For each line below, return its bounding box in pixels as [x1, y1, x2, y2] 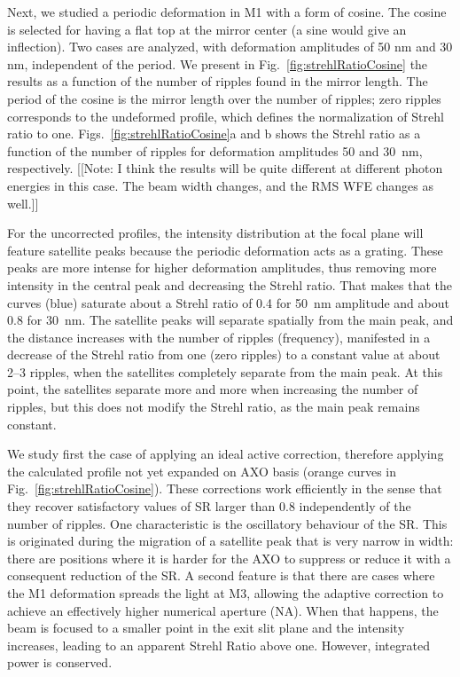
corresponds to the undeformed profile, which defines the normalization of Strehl [7, 106, 444, 125]
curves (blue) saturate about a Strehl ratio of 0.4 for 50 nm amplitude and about [7, 293, 449, 311]
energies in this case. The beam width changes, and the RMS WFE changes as [7, 176, 433, 194]
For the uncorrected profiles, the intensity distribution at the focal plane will [7, 224, 424, 242]
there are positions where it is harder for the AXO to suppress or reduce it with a [7, 548, 451, 567]
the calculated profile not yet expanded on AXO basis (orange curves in [7, 461, 397, 480]
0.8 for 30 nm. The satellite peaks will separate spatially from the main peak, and [7, 311, 454, 329]
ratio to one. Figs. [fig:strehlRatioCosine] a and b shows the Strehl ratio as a [7, 124, 421, 143]
